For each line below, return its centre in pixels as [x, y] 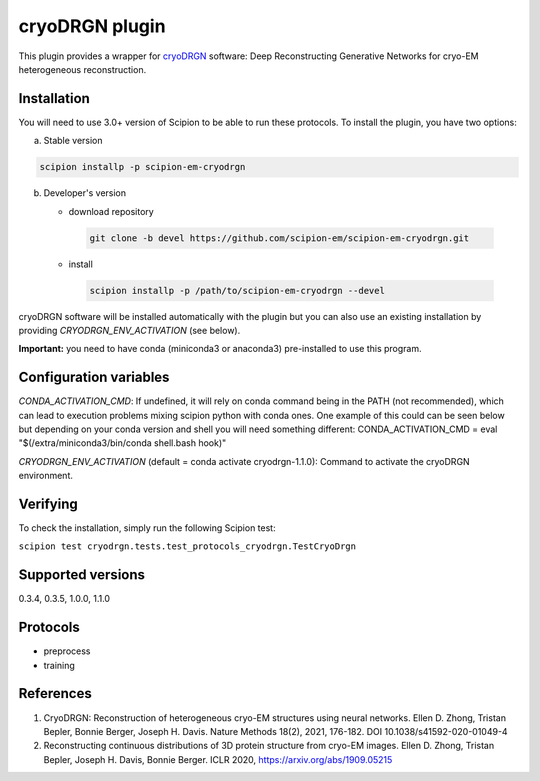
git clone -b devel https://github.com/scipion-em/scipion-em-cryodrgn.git [279, 238]
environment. [46, 476]
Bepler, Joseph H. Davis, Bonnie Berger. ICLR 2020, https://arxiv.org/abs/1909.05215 [218, 759]
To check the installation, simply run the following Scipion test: [147, 528]
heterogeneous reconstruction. [82, 69]
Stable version [73, 141]
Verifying [48, 503]
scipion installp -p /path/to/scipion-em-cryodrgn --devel [237, 290]
